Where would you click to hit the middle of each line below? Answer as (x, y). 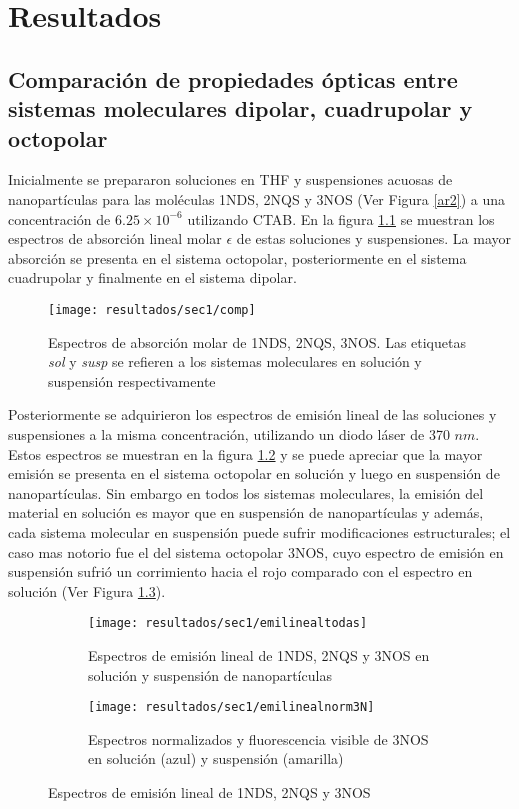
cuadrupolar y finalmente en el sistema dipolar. (152, 277)
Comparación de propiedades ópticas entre (233, 78)
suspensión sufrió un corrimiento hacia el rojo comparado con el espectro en (240, 571)
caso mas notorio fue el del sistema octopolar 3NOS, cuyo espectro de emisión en (256, 551)
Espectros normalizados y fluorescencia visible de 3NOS (258, 738)
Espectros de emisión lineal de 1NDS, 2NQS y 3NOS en (259, 654)
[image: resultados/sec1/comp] (152, 309)
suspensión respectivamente (132, 380)
